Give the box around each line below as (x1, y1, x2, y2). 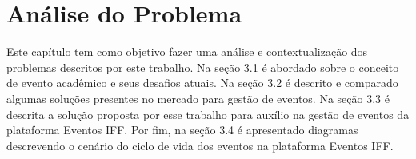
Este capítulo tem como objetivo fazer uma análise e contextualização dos (6, 43, 368, 60)
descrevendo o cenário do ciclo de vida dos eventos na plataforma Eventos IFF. (6, 137, 394, 153)
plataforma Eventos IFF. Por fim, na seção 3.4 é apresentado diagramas (6, 121, 358, 138)
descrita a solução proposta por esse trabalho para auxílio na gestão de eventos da (6, 105, 410, 122)
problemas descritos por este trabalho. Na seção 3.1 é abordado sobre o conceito (6, 58, 399, 75)
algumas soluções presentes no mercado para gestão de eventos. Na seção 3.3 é (6, 89, 390, 106)
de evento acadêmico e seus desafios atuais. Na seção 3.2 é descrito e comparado (6, 74, 398, 91)
